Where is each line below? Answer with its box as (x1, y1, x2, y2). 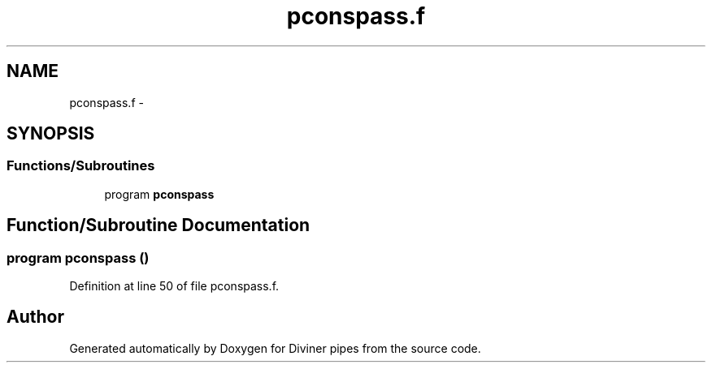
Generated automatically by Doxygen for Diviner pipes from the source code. (69, 341, 481, 355)
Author (7, 307, 64, 328)
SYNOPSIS (7, 123, 95, 144)
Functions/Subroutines (7, 157, 155, 174)
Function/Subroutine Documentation (7, 215, 310, 236)
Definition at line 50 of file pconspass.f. (69, 279, 280, 294)
